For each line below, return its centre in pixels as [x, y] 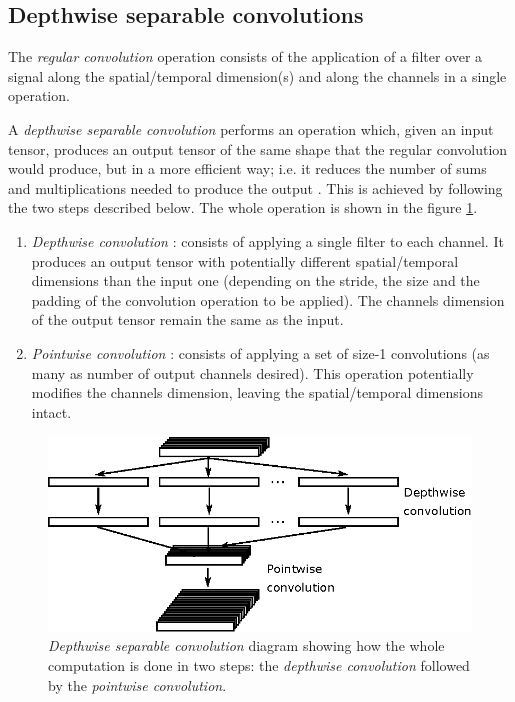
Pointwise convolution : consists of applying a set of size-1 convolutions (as [260, 352]
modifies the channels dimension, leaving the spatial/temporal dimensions [257, 392]
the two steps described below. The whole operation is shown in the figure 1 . [243, 207]
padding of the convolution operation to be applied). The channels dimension [268, 299]
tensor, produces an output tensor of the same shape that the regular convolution [258, 148]
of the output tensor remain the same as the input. [187, 319]
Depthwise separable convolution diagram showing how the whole [246, 645]
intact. [51, 411]
